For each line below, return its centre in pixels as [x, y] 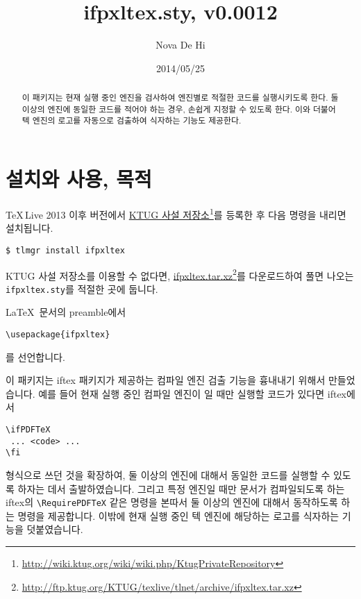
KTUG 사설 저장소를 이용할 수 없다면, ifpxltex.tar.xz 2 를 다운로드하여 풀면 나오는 [180, 274]
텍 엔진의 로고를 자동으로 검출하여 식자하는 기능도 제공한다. [132, 120]
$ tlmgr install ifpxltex [65, 250]
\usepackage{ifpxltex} [58, 335]
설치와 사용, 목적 [79, 179]
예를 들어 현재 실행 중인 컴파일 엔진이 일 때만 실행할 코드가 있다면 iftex [193, 393]
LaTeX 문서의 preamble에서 [66, 312]
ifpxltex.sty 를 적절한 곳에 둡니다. [82, 288]
